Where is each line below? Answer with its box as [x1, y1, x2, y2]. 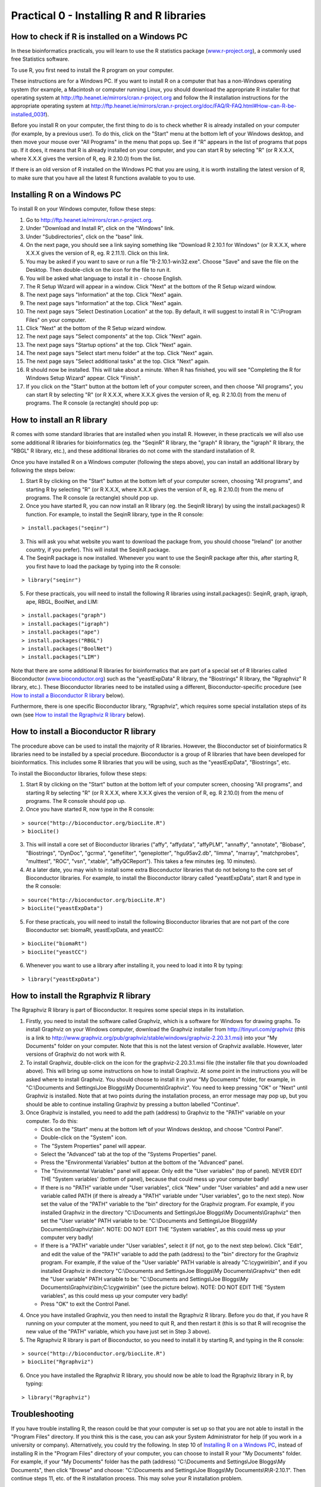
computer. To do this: [26, 1117, 78, 1124]
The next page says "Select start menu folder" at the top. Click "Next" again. [26, 350, 214, 357]
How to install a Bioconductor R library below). [11, 692, 125, 699]
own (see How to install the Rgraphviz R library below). [11, 711, 146, 718]
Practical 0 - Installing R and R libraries [11, 9, 206, 22]
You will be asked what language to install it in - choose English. [26, 274, 182, 282]
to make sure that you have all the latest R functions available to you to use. [11, 174, 196, 181]
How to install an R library [11, 415, 108, 425]
